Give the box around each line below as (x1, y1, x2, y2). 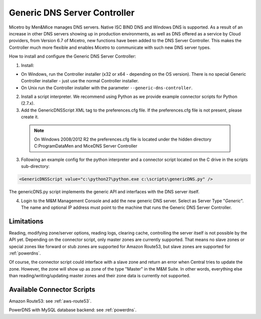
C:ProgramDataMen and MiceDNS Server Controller (34, 143, 138, 149)
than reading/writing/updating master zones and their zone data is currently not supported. (9, 273, 190, 279)
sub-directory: (21, 163, 50, 169)
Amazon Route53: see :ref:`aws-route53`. (9, 298, 92, 304)
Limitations (9, 217, 43, 225)
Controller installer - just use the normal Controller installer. (21, 78, 139, 84)
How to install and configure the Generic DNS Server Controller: (9, 53, 136, 59)
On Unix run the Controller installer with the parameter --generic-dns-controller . (21, 85, 193, 91)
